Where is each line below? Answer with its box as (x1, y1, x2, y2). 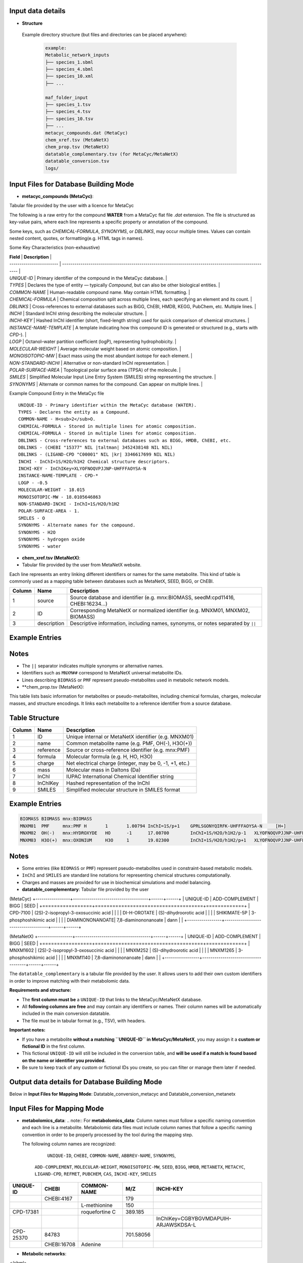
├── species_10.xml (45, 73, 93, 79)
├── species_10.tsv (45, 116, 93, 121)
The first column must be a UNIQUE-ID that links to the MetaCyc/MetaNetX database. (22, 996, 202, 1002)
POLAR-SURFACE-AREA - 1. (18, 508, 80, 514)
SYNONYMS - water (18, 544, 61, 549)
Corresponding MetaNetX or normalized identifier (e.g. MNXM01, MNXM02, (70, 607, 250, 614)
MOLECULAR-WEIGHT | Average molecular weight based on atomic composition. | (9, 346, 181, 352)
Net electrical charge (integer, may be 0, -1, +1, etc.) (66, 759, 190, 766)
